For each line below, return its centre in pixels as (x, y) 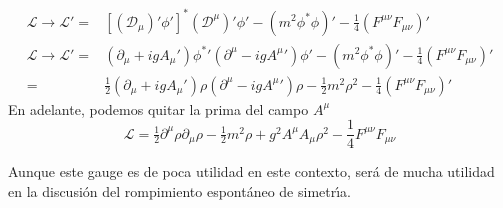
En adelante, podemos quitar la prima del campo (158, 108)
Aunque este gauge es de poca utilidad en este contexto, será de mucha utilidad (251, 171)
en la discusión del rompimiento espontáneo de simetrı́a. (179, 190)
